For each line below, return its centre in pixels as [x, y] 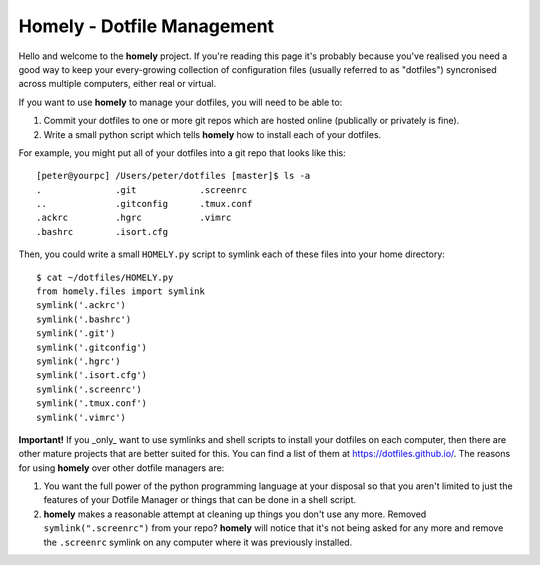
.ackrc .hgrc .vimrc [134, 218]
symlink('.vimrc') [81, 417]
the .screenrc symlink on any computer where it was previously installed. [198, 542]
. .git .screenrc [142, 189]
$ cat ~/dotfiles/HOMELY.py [105, 277]
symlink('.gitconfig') [92, 347]
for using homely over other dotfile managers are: [121, 467]
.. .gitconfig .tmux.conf [144, 204]
